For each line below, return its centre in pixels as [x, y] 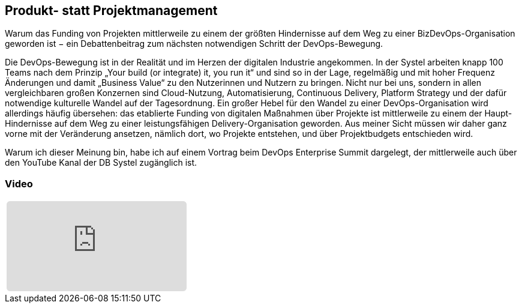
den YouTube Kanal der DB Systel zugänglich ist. [101, 163]
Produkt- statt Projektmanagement [111, 11]
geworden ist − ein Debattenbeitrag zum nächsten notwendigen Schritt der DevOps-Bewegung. [194, 44]
